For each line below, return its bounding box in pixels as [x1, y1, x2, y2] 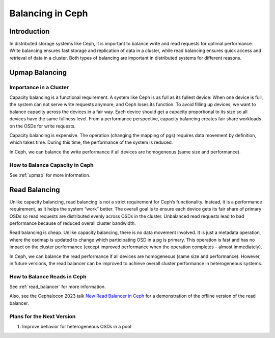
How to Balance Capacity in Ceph [9, 161, 94, 168]
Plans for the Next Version [9, 313, 76, 320]
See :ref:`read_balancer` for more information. [9, 283, 106, 290]
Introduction [9, 27, 50, 36]
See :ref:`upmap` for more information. [9, 172, 91, 178]
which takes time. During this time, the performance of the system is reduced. [9, 139, 173, 145]
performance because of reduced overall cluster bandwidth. [9, 220, 136, 226]
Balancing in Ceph [9, 8, 88, 19]
